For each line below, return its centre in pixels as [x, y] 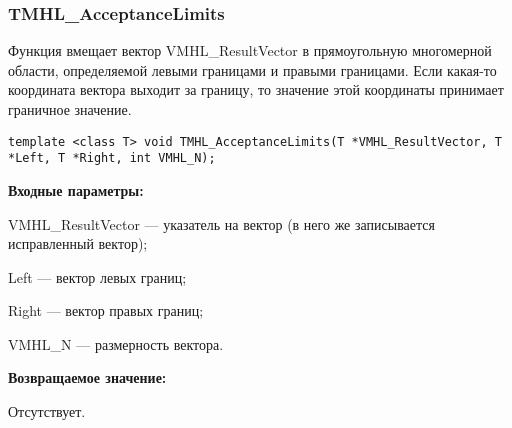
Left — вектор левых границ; [97, 276]
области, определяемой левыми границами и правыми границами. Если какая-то [252, 69]
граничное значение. [70, 109]
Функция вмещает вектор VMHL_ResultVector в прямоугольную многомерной [250, 50]
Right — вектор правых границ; [106, 310]
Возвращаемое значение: [87, 377]
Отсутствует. [47, 411]
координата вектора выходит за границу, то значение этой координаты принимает [256, 89]
